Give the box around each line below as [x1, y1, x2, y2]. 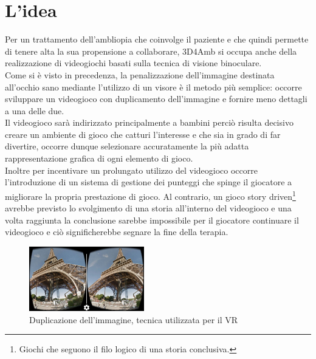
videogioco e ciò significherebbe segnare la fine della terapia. [5, 225, 228, 238]
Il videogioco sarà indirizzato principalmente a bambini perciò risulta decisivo [5, 116, 294, 129]
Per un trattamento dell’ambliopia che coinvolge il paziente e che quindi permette [5, 33, 309, 46]
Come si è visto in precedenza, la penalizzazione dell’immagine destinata [5, 68, 275, 81]
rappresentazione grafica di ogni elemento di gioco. [5, 152, 193, 165]
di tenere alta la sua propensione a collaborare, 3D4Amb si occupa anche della [5, 44, 297, 57]
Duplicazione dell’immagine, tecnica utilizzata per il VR [29, 313, 238, 326]
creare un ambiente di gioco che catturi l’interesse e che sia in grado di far [5, 128, 281, 140]
